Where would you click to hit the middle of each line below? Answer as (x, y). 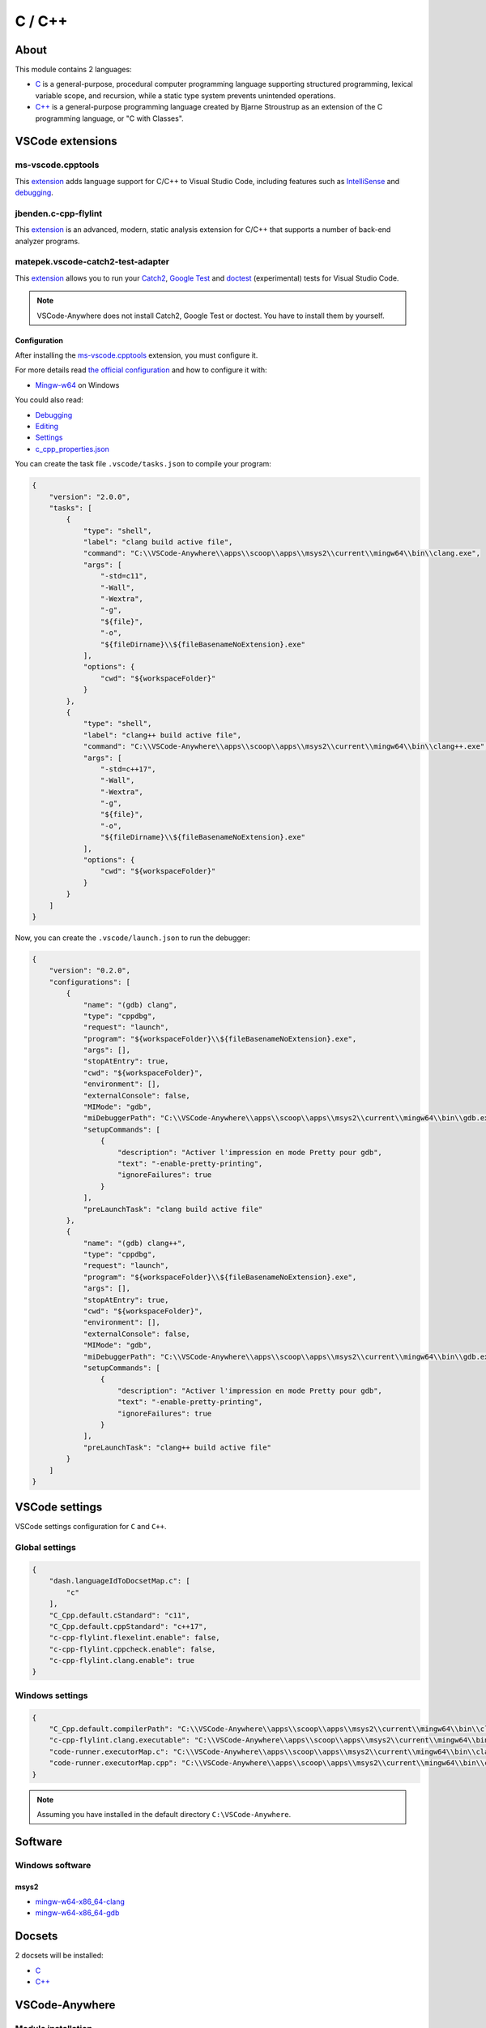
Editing (47, 426)
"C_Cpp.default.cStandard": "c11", (119, 1615)
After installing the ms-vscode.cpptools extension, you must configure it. (136, 355)
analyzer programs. (47, 241)
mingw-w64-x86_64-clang (80, 1901)
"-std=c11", (124, 576)
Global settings (45, 1548)
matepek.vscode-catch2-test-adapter (92, 262)
